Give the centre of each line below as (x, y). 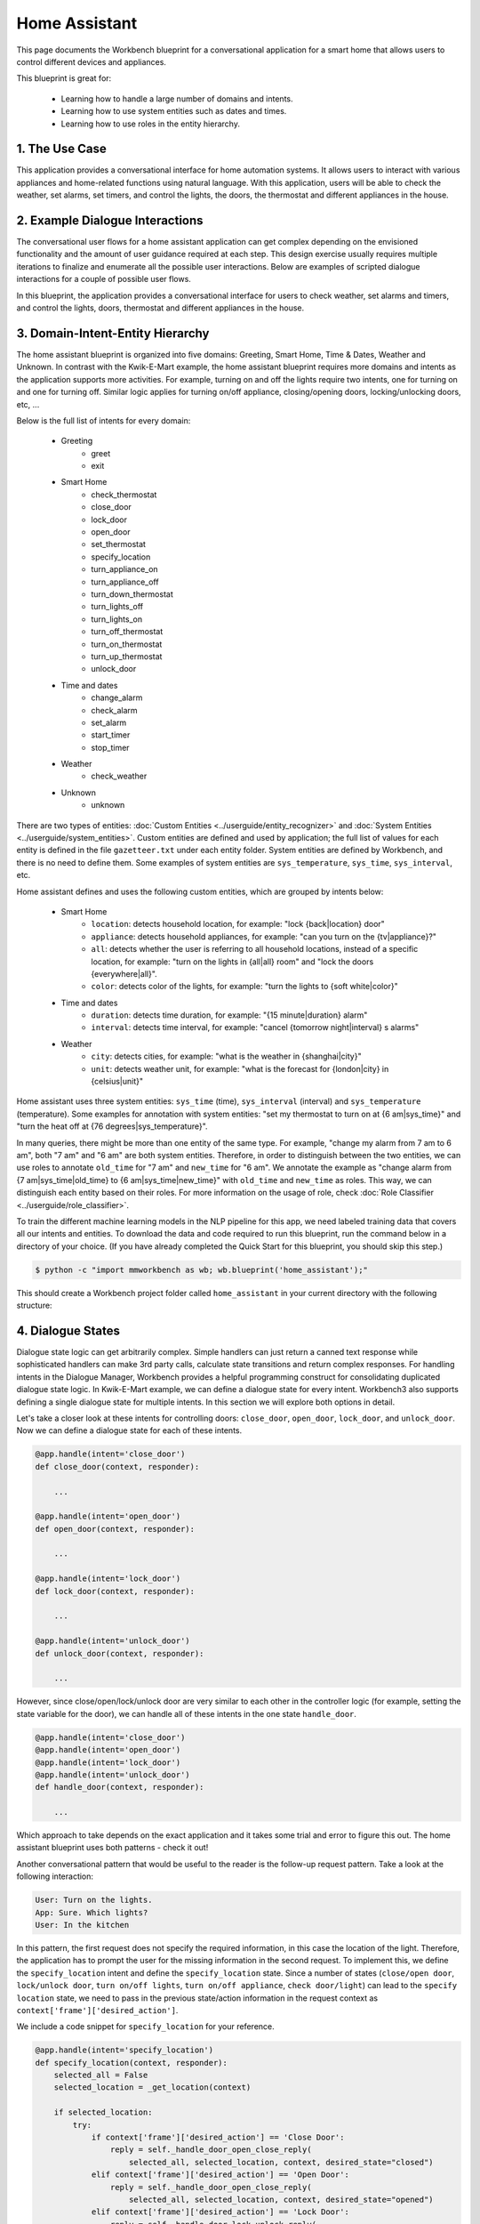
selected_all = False (101, 2075)
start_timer (111, 735)
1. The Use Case (61, 149)
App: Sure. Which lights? (92, 1912)
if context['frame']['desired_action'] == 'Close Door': (218, 2138)
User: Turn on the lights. (94, 1900)
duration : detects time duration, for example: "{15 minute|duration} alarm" (229, 1015)
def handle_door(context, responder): (120, 1787)
